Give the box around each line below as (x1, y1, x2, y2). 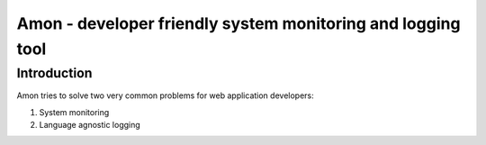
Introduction (16, 65, 93, 81)
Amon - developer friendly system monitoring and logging (16, 14, 461, 33)
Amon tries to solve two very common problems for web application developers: (16, 90, 314, 101)
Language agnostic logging (39, 119, 141, 130)
